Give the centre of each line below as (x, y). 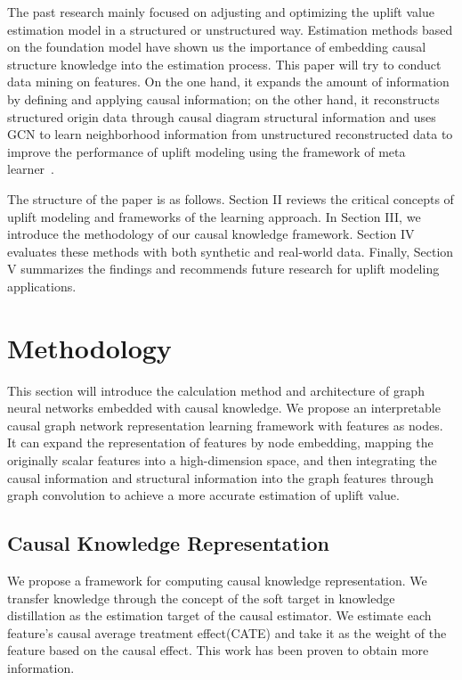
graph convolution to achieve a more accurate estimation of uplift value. (203, 495)
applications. (42, 286)
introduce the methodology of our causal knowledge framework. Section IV (211, 234)
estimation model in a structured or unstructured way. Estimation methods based (230, 29)
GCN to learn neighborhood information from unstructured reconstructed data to (230, 134)
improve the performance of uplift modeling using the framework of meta (207, 151)
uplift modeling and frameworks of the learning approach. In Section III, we (214, 216)
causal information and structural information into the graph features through (220, 477)
